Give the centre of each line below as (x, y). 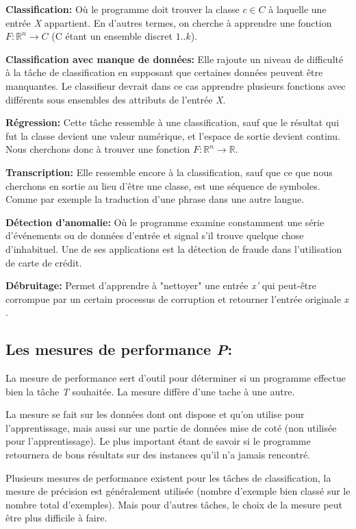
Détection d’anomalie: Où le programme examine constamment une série (165, 222)
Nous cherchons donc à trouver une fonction (98, 149)
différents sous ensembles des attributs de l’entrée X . (116, 99)
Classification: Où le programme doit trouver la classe (123, 9)
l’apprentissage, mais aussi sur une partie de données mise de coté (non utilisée (171, 427)
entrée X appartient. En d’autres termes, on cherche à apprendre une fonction (169, 22)
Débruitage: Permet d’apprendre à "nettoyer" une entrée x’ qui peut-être (161, 285)
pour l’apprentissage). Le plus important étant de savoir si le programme (158, 441)
